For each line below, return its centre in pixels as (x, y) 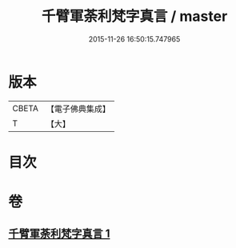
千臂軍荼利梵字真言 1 (59, 234)
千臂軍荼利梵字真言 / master (134, 16)
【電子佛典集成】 (78, 109)
